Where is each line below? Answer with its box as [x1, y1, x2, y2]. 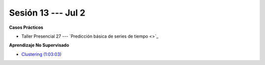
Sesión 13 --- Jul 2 [9, 7, 85, 18]
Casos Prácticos [9, 24, 44, 30]
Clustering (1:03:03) [21, 51, 62, 57]
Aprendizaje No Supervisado [9, 42, 70, 48]
